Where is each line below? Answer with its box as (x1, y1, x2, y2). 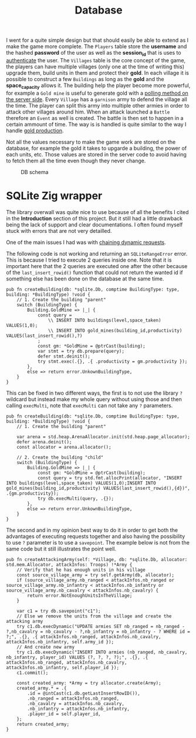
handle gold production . (6, 127, 64, 134)
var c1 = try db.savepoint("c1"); (16, 608, 101, 614)
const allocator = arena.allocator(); (16, 444, 111, 450)
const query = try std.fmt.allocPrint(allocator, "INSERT (37, 475, 183, 481)
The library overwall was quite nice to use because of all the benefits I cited (6, 208, 189, 215)
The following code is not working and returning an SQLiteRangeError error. (6, 250, 188, 257)
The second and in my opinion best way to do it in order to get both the (6, 526, 178, 533)
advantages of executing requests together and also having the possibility (6, 533, 185, 540)
